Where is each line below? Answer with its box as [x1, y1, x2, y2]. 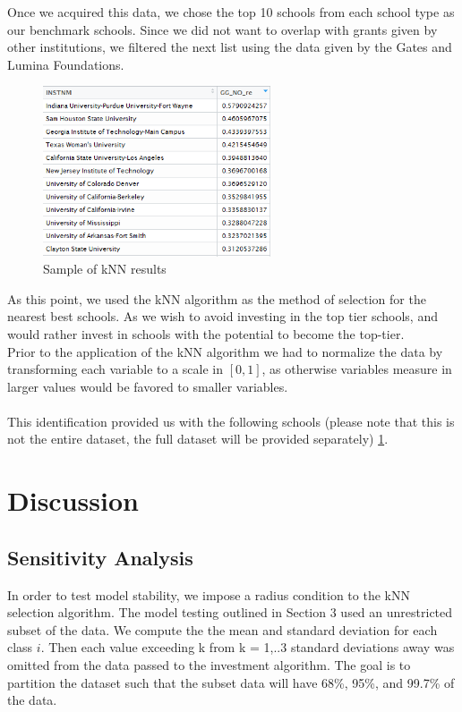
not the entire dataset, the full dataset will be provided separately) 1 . [7, 429, 389, 448]
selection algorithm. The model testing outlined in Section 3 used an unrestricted [7, 603, 453, 622]
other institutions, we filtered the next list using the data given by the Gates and [7, 38, 452, 56]
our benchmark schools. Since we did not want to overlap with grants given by [7, 20, 438, 38]
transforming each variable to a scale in [7, 360, 223, 378]
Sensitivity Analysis [7, 543, 193, 571]
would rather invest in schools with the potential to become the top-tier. [7, 324, 405, 343]
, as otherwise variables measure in [261, 360, 452, 378]
